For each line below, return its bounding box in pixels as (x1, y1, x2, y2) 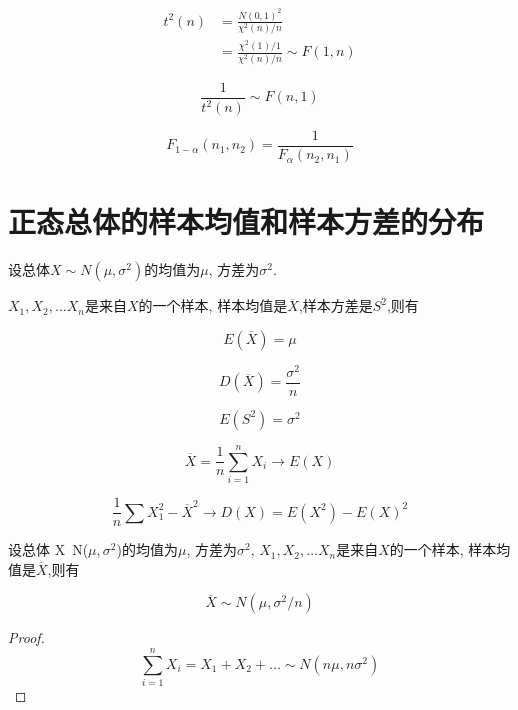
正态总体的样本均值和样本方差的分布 (8, 201, 485, 242)
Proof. (8, 627, 45, 648)
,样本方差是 (298, 295, 373, 316)
